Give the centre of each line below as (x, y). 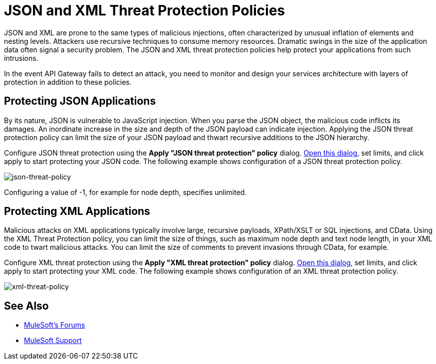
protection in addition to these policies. (68, 82)
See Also (26, 306)
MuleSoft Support (53, 341)
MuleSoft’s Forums (55, 325)
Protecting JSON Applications (80, 101)
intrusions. (21, 58)
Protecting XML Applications (77, 211)
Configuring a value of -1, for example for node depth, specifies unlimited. (125, 192)
